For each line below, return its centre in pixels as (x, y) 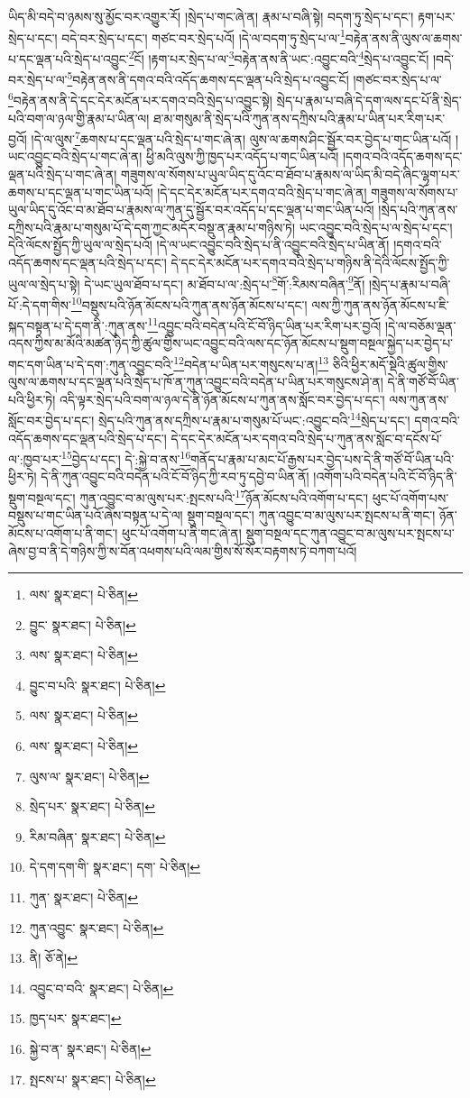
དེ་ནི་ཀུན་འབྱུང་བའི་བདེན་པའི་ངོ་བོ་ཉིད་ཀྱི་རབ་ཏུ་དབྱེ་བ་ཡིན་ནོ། (175, 476)
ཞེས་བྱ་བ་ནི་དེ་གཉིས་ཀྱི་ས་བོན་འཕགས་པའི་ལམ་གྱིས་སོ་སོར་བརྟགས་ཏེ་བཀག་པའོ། (183, 550)
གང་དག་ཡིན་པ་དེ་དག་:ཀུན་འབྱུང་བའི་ (91, 364)
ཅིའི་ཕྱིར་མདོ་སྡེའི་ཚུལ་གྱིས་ (390, 364)
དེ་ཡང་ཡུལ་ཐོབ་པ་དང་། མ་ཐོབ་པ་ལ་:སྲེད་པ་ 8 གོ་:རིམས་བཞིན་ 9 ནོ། (225, 282)
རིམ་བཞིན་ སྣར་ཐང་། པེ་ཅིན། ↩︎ (97, 836)
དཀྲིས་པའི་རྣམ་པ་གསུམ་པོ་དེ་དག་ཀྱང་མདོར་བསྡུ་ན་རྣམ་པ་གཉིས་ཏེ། (152, 227)
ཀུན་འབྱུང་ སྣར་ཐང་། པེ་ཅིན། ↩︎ (97, 927)
